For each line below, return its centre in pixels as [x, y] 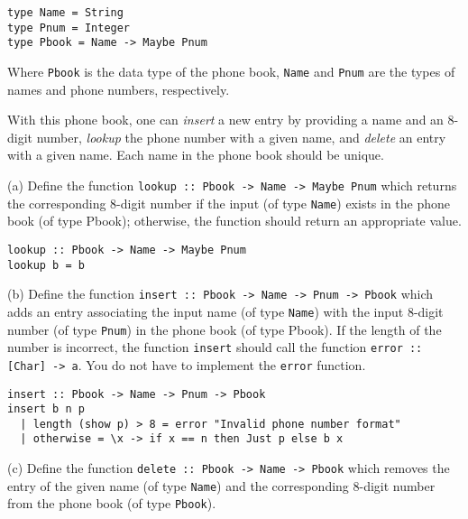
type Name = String [65, 13]
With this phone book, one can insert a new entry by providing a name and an [225, 120]
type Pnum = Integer [69, 28]
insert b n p [46, 409]
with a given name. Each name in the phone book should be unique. [196, 155]
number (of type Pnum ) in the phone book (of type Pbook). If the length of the [225, 329]
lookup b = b [46, 265]
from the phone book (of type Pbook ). [112, 503]
